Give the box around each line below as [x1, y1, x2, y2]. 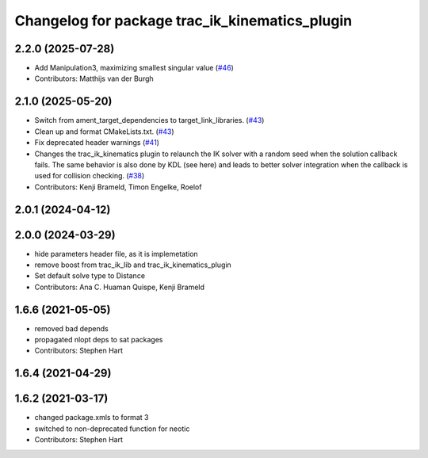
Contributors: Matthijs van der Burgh [34, 74, 154, 83]
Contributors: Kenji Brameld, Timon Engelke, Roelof [34, 182, 202, 192]
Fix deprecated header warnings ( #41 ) [34, 138, 160, 147]
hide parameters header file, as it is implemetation [34, 249, 198, 258]
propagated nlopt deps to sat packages [34, 335, 163, 345]
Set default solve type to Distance [34, 271, 146, 281]
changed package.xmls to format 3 [34, 413, 149, 422]
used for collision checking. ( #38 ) [34, 171, 145, 181]
